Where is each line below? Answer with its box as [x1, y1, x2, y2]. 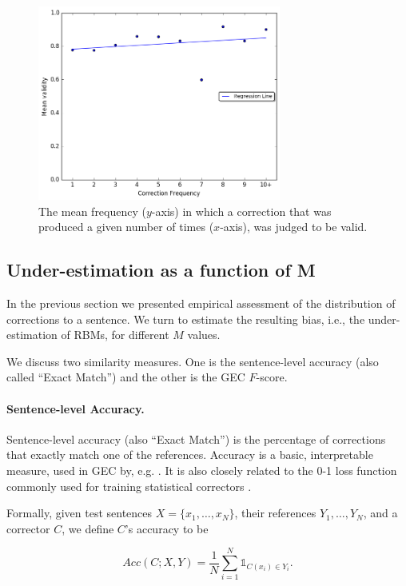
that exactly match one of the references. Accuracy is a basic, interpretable [6, 446, 373, 463]
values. [187, 326, 221, 343]
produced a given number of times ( [38, 218, 214, 235]
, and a [363, 504, 398, 521]
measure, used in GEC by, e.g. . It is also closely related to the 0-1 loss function [6, 461, 397, 478]
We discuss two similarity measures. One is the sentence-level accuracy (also [6, 353, 379, 369]
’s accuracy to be [125, 520, 209, 536]
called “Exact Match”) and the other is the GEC [6, 369, 245, 385]
